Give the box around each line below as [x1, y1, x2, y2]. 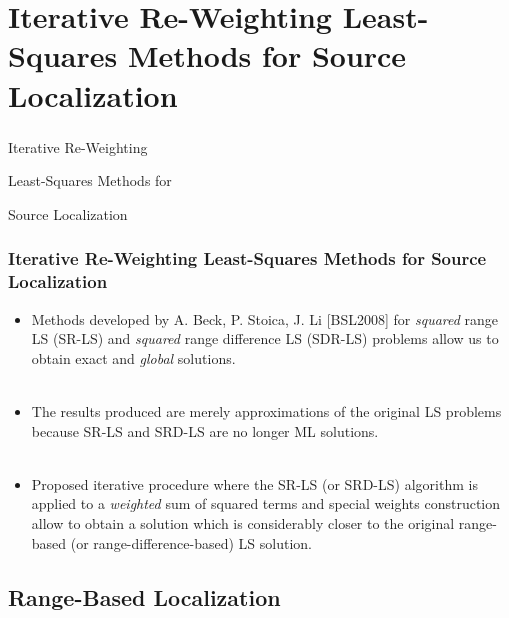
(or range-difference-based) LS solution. [70, 532, 312, 553]
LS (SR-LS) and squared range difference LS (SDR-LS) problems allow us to [31, 328, 499, 349]
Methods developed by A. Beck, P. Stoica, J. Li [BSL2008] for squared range [31, 308, 499, 329]
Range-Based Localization [8, 581, 281, 612]
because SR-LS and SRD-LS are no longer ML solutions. [31, 420, 379, 441]
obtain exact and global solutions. [31, 347, 236, 368]
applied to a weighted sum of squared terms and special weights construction [31, 493, 501, 514]
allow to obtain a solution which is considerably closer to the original [31, 512, 455, 533]
